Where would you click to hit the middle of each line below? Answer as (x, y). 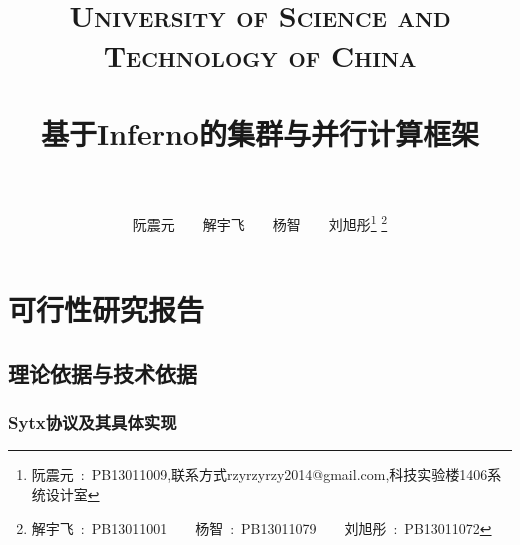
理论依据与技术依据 (102, 372)
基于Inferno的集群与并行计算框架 (260, 132)
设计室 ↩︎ (72, 494)
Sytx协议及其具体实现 (92, 422)
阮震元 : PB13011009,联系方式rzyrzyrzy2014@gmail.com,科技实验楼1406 (259, 474)
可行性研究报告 (106, 309)
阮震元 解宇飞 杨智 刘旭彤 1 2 (260, 222)
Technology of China (260, 54)
